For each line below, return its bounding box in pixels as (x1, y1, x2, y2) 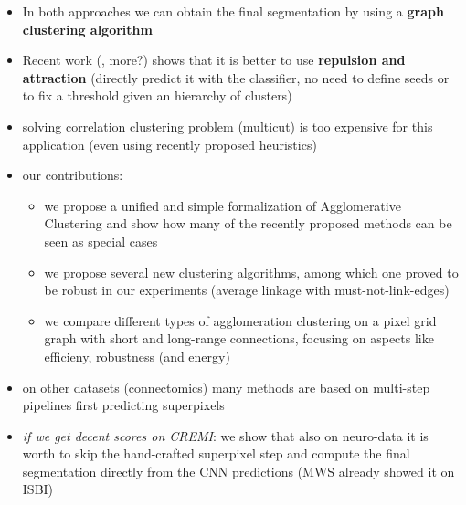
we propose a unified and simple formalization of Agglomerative (44, 195, 401, 215)
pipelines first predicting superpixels (22, 395, 225, 415)
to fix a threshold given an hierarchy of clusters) (22, 86, 292, 105)
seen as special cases (44, 231, 158, 250)
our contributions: (22, 165, 123, 184)
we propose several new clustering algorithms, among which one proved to (44, 262, 459, 281)
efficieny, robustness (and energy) (44, 346, 230, 365)
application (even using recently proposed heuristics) (22, 134, 317, 153)
